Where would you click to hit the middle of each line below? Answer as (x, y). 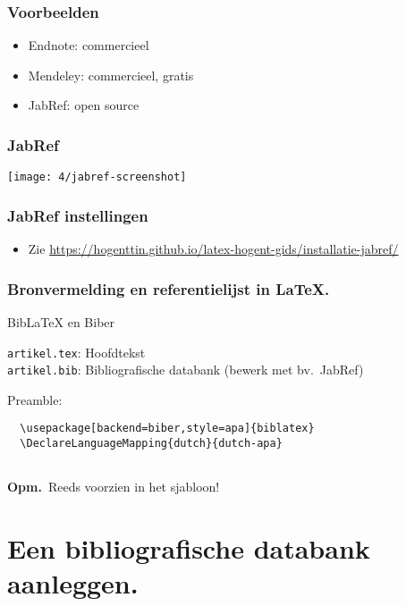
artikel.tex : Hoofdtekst (76, 352)
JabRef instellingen (78, 215)
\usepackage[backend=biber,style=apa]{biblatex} (167, 429)
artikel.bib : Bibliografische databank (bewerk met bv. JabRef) (186, 370)
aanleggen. (73, 583)
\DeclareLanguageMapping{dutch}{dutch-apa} (151, 444)
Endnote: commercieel (89, 45)
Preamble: (35, 399)
